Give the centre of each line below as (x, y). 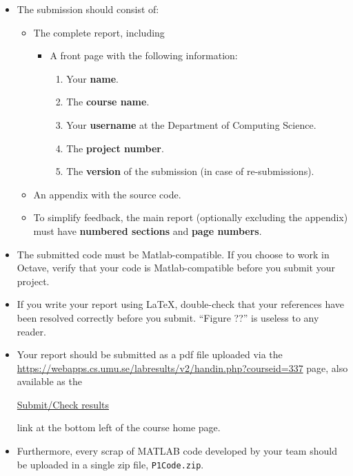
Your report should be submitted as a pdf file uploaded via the (150, 354)
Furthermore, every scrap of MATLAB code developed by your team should (177, 451)
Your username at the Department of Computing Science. (191, 124)
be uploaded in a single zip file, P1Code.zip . (110, 464)
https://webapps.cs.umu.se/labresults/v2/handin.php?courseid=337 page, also (182, 368)
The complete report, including (99, 32)
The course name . (108, 102)
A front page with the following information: (144, 55)
